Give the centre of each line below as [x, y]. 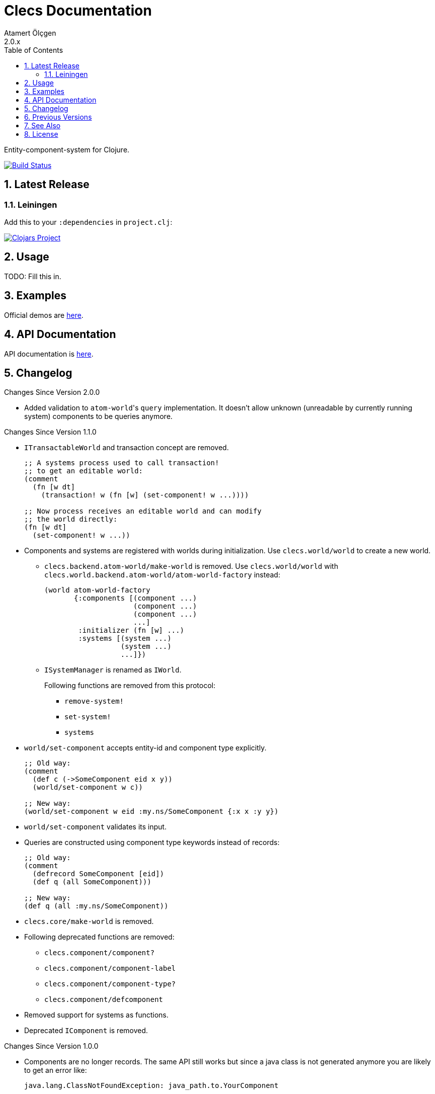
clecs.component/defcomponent [104, 1000]
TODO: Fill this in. [33, 276]
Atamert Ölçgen [30, 33]
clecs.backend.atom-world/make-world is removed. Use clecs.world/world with [191, 566]
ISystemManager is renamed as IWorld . [113, 670]
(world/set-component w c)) [88, 787]
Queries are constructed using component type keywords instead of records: [152, 843]
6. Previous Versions [58, 117]
